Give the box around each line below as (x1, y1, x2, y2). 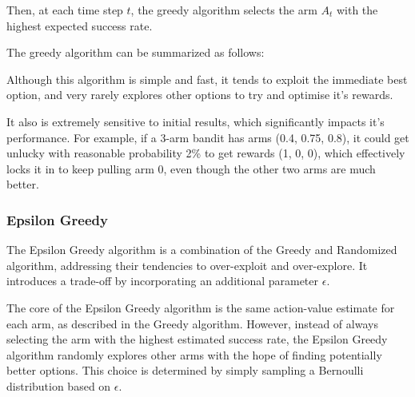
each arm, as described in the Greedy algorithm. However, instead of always (6, 315, 378, 331)
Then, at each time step (6, 2, 123, 18)
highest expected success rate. (6, 17, 153, 34)
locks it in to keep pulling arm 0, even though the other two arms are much (6, 160, 376, 177)
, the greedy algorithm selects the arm (130, 2, 317, 18)
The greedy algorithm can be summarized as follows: (6, 44, 265, 61)
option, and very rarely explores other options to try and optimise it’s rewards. (6, 86, 393, 103)
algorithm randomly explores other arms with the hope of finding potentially (6, 346, 382, 363)
